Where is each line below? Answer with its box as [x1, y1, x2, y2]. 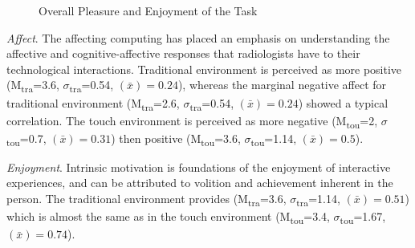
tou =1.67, [340, 208, 386, 226]
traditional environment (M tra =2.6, [6, 94, 180, 113]
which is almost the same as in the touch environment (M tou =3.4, [6, 208, 330, 226]
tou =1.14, [250, 129, 297, 148]
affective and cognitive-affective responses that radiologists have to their [6, 45, 360, 62]
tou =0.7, [6, 129, 47, 148]
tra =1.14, [296, 190, 340, 209]
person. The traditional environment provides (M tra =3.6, [6, 190, 287, 209]
